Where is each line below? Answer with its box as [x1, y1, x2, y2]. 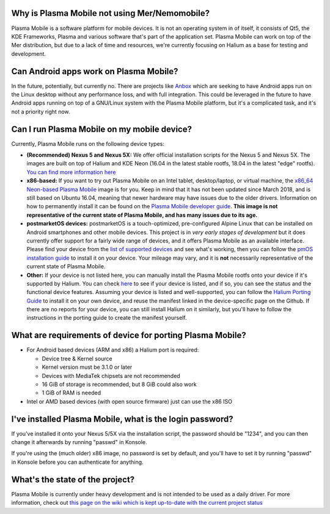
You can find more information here [26, 168, 116, 176]
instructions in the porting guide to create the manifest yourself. [26, 314, 187, 322]
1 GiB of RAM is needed [42, 389, 101, 396]
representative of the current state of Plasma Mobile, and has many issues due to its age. [26, 211, 258, 219]
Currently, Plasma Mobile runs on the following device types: [11, 140, 165, 147]
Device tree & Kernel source [42, 355, 112, 362]
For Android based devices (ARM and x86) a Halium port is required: [26, 346, 199, 353]
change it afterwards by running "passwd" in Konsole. [11, 439, 147, 446]
